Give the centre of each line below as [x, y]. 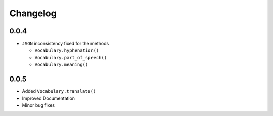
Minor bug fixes [38, 105]
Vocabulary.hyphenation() [67, 50]
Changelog [33, 13]
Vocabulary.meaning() [61, 65]
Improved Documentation [49, 98]
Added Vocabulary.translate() [59, 91]
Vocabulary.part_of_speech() [71, 57]
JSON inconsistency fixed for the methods [65, 44]
